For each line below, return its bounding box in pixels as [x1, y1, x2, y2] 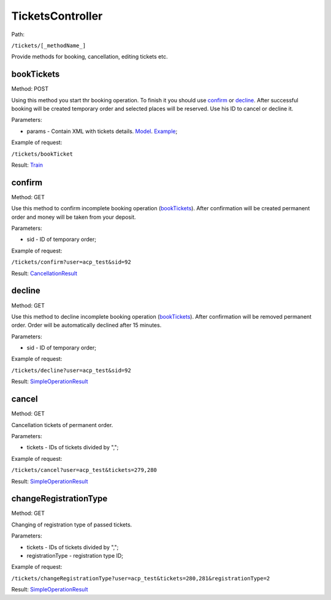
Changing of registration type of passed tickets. [11, 521, 132, 528]
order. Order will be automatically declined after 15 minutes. [11, 322, 162, 329]
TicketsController [11, 9, 103, 23]
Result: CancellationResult [11, 270, 78, 277]
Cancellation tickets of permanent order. [11, 421, 113, 428]
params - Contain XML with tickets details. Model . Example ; [26, 127, 178, 135]
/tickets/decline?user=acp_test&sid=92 [11, 366, 131, 374]
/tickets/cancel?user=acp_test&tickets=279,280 [11, 466, 158, 474]
